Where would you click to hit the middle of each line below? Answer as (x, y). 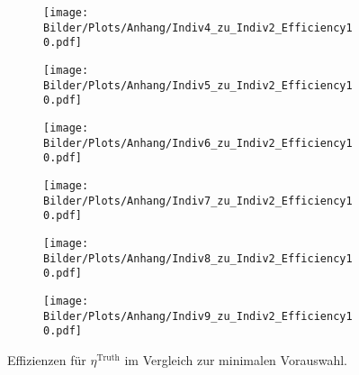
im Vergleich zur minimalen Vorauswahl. (236, 359)
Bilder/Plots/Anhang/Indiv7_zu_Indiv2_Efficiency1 (198, 201)
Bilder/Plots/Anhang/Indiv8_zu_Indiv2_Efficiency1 (198, 258)
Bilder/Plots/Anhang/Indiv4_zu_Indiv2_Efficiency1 (198, 27)
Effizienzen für (47, 359)
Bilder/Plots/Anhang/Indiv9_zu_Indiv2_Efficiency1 (198, 316)
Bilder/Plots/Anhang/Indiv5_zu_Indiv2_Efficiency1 (198, 85)
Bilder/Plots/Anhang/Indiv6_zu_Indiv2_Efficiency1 (198, 143)
